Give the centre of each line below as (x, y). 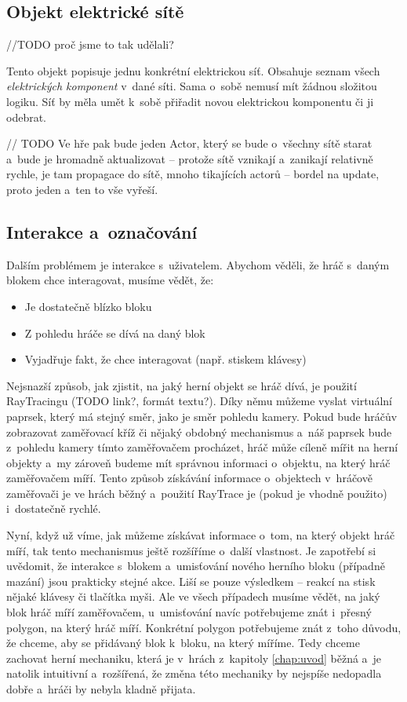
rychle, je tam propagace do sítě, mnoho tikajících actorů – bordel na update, (193, 174)
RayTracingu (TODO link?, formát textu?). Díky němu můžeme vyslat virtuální (199, 401)
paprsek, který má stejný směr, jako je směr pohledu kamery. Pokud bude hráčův (202, 416)
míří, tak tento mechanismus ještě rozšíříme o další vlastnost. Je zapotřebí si (191, 550)
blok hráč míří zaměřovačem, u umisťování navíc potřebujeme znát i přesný (189, 612)
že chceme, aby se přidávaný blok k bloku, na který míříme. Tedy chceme (183, 643)
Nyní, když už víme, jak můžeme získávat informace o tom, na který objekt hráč (201, 535)
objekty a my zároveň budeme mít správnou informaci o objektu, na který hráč (198, 462)
